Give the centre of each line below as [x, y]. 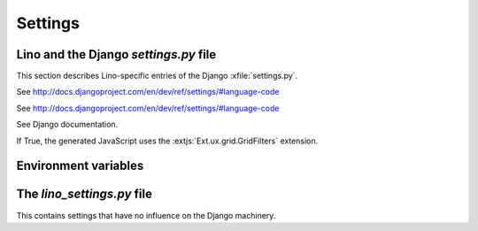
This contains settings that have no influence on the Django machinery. [146, 215]
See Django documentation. [67, 125]
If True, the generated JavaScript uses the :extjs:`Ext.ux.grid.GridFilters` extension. [167, 141]
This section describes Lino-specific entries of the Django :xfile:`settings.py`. [157, 76]
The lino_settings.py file [84, 194]
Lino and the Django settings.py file [116, 54]
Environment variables [80, 166]
